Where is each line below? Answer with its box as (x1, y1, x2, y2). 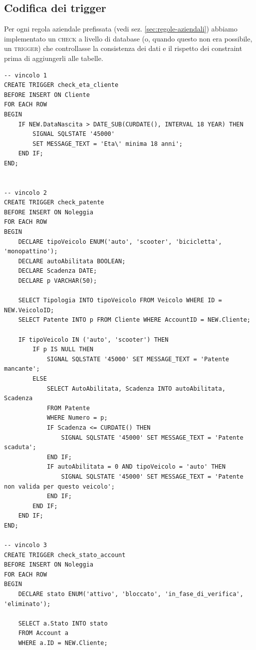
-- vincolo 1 (4, 71, 47, 79)
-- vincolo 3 (4, 542, 47, 549)
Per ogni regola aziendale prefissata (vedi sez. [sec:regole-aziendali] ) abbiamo (4, 23, 238, 34)
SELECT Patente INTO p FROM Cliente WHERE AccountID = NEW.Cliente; (18, 316, 251, 324)
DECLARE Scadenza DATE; (18, 267, 97, 275)
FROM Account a (18, 630, 68, 637)
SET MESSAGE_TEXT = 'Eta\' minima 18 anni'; (32, 140, 183, 147)
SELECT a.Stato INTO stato (18, 620, 108, 627)
